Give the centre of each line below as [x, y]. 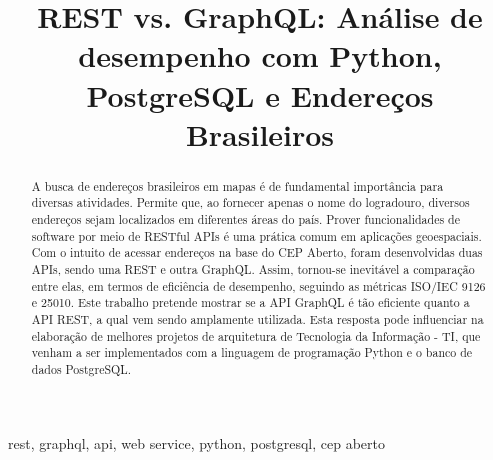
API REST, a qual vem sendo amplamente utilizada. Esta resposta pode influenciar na [257, 318]
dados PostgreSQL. [81, 368]
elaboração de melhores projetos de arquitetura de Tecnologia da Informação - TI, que [256, 335]
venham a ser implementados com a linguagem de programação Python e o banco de [252, 352]
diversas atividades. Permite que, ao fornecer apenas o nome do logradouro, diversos [250, 202]
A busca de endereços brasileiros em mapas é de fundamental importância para [237, 185]
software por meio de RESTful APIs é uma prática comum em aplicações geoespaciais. [256, 235]
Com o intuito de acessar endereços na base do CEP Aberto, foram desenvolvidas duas [257, 252]
